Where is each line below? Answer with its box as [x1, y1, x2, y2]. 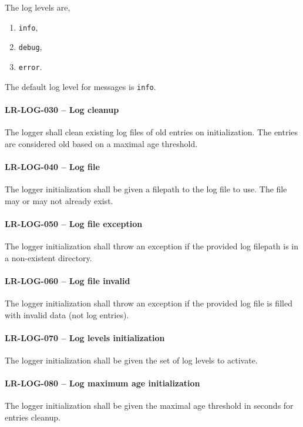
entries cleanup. [5, 411, 61, 423]
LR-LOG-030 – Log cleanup [5, 103, 119, 115]
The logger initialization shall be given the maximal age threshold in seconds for [5, 399, 294, 412]
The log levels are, [5, 1, 70, 13]
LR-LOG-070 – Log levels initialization [5, 331, 165, 343]
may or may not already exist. [5, 194, 113, 206]
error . [18, 60, 42, 72]
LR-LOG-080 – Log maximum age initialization [5, 377, 200, 389]
